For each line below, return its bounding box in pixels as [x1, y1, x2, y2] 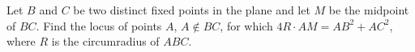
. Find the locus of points [36, 17, 162, 34]
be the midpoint [328, 2, 409, 18]
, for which [220, 17, 273, 34]
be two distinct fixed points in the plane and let [73, 2, 310, 18]
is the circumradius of [51, 33, 160, 50]
